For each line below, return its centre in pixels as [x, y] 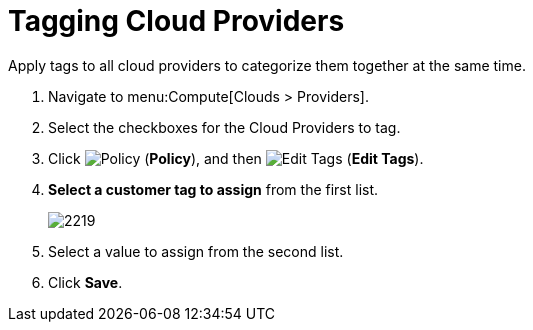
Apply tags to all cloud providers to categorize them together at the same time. [267, 65]
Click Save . [85, 282]
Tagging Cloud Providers [176, 21]
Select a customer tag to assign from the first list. [213, 189]
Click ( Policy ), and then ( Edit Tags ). [236, 158]
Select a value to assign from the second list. [196, 251]
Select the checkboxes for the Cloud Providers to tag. [224, 127]
